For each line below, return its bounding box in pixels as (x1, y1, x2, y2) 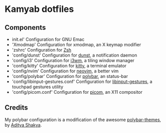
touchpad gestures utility (11, 84, 63, 90)
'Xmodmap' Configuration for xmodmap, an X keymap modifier (11, 42, 142, 48)
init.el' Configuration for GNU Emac (11, 36, 85, 42)
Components (4, 23, 46, 32)
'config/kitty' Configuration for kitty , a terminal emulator (11, 63, 127, 68)
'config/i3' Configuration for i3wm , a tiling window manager (11, 58, 135, 63)
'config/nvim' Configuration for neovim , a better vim (11, 68, 119, 74)
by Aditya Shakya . (4, 122, 42, 128)
